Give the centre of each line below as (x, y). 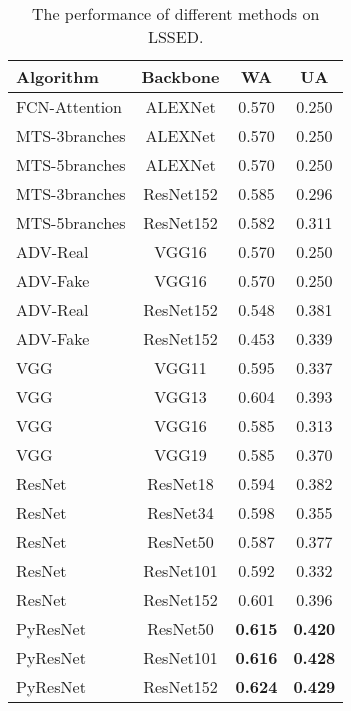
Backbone (180, 76)
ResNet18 (180, 483)
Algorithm (57, 76)
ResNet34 (180, 512)
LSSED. (175, 36)
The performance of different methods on (175, 13)
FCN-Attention (69, 106)
